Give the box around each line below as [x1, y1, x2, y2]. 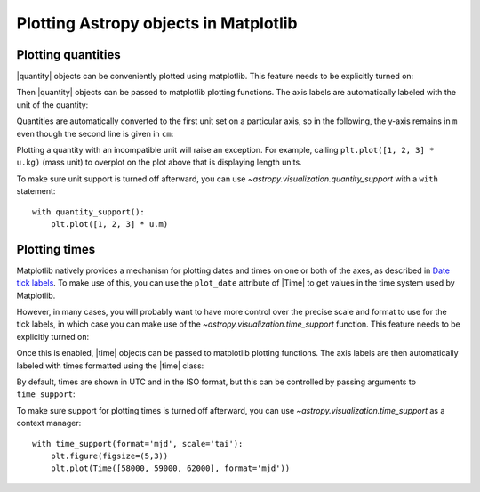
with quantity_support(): [32, 206, 146, 217]
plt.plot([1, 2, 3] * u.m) [50, 219, 169, 229]
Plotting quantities [16, 47, 121, 62]
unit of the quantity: [16, 99, 89, 110]
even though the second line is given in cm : [16, 128, 174, 139]
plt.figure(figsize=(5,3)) [50, 450, 169, 461]
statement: [16, 186, 56, 197]
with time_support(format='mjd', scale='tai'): [32, 439, 244, 448]
